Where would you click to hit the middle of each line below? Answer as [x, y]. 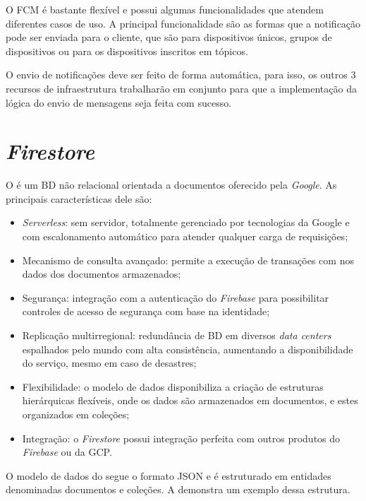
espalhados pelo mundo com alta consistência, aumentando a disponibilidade [188, 349]
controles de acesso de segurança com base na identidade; [146, 311]
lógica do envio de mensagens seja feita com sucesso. [119, 102]
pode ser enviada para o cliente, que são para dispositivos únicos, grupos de [169, 37]
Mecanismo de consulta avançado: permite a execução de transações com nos [188, 260]
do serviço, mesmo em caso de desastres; [109, 363]
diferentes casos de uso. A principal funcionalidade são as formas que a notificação [183, 23]
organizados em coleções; [76, 414]
